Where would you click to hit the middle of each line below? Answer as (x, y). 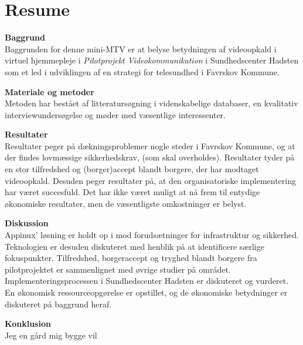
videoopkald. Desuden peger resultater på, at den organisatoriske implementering (150, 180)
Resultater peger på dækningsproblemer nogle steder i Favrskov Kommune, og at (150, 145)
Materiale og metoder (50, 91)
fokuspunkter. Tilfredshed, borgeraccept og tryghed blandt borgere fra (131, 258)
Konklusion (28, 324)
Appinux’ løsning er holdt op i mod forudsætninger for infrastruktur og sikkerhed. (152, 235)
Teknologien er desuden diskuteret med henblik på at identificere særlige (135, 246)
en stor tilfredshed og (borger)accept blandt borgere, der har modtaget (132, 169)
